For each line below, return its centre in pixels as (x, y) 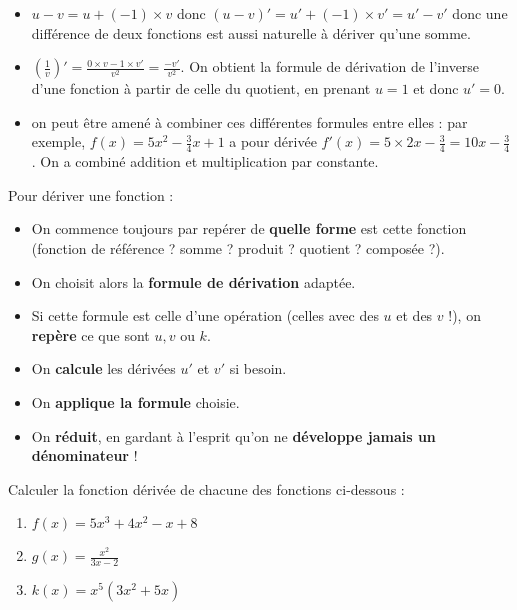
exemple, (58, 141)
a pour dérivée (273, 141)
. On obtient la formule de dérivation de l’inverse (330, 66)
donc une (480, 13)
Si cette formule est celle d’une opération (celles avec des (205, 315)
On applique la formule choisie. (135, 401)
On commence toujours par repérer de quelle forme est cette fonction (249, 228)
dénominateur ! (84, 455)
